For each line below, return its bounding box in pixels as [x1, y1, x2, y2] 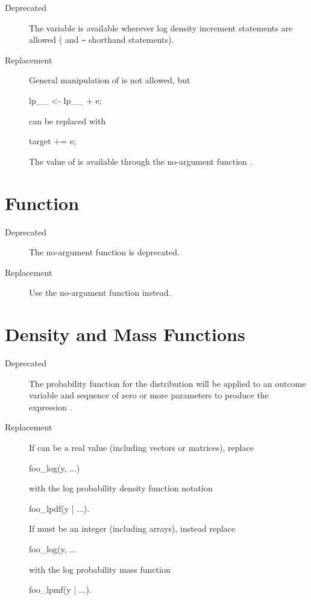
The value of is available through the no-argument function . [29, 155, 253, 167]
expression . [29, 400, 72, 413]
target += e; [29, 135, 76, 147]
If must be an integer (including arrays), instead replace [29, 522, 236, 535]
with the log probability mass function [29, 563, 171, 575]
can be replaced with [29, 114, 106, 127]
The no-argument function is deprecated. [29, 246, 180, 258]
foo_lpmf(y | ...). [29, 583, 92, 596]
